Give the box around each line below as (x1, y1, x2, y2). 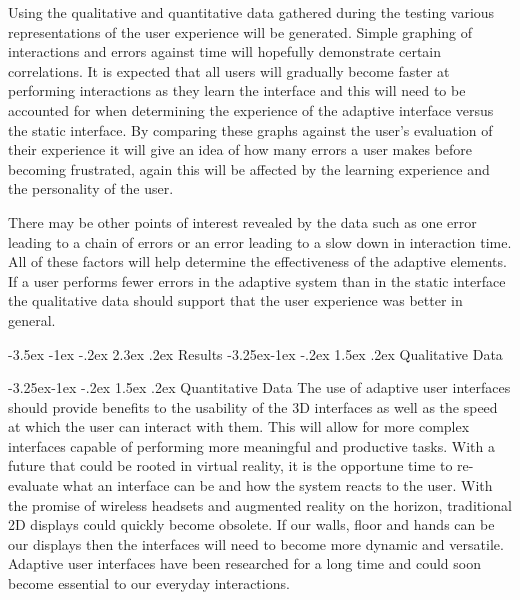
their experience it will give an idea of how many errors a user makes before (8, 139, 473, 160)
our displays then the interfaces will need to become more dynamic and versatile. (8, 533, 504, 554)
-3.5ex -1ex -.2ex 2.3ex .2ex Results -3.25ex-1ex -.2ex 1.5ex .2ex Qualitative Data (8, 343, 503, 364)
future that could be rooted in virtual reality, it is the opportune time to (8, 455, 453, 476)
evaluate (8, 475, 59, 496)
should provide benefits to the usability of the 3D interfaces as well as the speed (8, 396, 498, 417)
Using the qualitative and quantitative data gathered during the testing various (8, 2, 495, 22)
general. (8, 309, 56, 330)
